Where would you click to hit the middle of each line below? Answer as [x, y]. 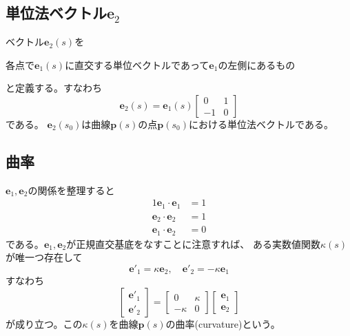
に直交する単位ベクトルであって [137, 64]
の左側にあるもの [257, 64]
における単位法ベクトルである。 [261, 124]
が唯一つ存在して [44, 257]
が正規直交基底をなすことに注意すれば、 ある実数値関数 [193, 243]
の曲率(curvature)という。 [223, 324]
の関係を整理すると [71, 190]
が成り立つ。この [44, 324]
